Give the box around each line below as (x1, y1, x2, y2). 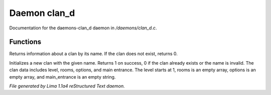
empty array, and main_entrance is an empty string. (9, 74, 116, 80)
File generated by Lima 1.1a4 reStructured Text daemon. (9, 83, 125, 89)
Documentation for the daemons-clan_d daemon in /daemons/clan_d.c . (9, 25, 157, 31)
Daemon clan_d (9, 7, 75, 18)
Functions (9, 38, 42, 46)
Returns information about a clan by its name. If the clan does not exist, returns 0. (9, 51, 178, 57)
